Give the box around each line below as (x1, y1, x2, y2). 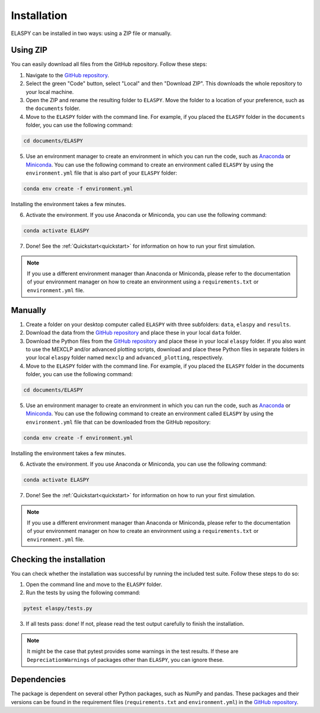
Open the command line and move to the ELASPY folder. (25, 581, 163, 588)
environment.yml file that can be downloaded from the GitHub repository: (25, 418, 211, 425)
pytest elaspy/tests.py (23, 605, 93, 612)
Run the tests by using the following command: (25, 589, 140, 597)
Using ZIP (11, 45, 47, 55)
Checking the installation (11, 554, 106, 564)
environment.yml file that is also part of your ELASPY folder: (25, 169, 178, 176)
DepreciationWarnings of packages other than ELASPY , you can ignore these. (27, 656, 225, 663)
